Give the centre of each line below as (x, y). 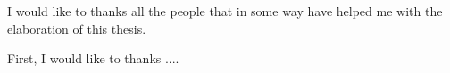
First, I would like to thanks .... (93, 58)
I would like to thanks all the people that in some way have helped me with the (225, 11)
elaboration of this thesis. (77, 28)
